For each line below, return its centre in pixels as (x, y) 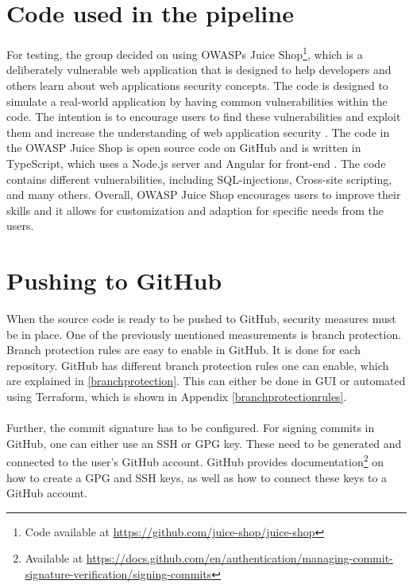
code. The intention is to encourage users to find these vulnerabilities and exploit (204, 117)
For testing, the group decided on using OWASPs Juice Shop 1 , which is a (185, 53)
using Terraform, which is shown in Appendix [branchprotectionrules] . (177, 396)
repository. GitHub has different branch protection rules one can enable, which (198, 365)
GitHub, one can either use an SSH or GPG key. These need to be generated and (204, 443)
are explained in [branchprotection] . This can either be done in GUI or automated (206, 381)
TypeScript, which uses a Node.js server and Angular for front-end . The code (196, 163)
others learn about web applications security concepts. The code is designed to (197, 85)
